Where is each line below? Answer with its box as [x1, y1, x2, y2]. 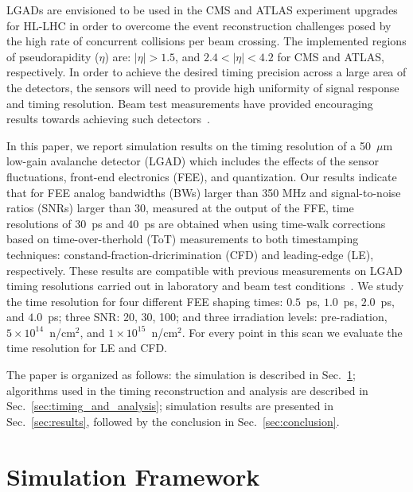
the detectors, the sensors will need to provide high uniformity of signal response [6, 79, 399, 95]
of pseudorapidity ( [6, 48, 99, 64]
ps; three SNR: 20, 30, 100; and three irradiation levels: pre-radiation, [48, 308, 388, 325]
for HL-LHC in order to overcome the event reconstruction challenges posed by [6, 17, 392, 33]
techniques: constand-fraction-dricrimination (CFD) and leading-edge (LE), [6, 246, 374, 262]
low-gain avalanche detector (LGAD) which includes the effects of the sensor [6, 153, 379, 169]
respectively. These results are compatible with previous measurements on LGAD [6, 261, 403, 278]
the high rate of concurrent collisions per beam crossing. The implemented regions [6, 33, 407, 49]
